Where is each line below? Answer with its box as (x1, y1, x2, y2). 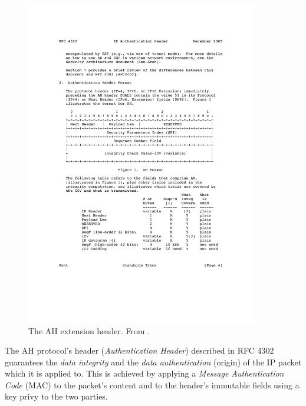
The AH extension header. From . (28, 324, 150, 337)
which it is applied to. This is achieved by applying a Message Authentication (5, 367, 284, 380)
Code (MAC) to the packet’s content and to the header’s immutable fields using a (5, 378, 300, 391)
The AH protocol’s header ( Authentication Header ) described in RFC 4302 (5, 344, 274, 357)
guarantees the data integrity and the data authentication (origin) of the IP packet (5, 355, 302, 368)
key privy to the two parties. (5, 390, 108, 402)
